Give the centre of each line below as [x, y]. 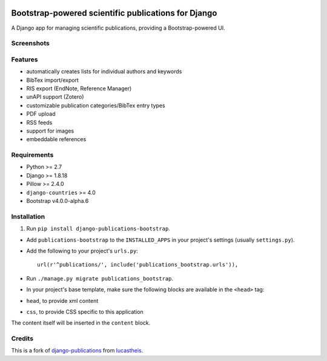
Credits [22, 339]
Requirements [32, 155]
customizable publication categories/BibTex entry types [96, 105]
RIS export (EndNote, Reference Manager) [79, 88]
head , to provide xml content [62, 300]
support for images [50, 131]
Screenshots [30, 44]
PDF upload [41, 114]
